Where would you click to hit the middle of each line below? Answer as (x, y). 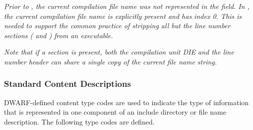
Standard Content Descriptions (67, 84)
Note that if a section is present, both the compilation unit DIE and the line (119, 52)
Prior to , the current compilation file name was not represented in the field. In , (127, 6)
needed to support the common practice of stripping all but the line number (117, 26)
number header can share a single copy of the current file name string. (111, 61)
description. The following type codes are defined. (79, 121)
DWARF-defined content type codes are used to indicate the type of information (126, 102)
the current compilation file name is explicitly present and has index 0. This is (123, 16)
